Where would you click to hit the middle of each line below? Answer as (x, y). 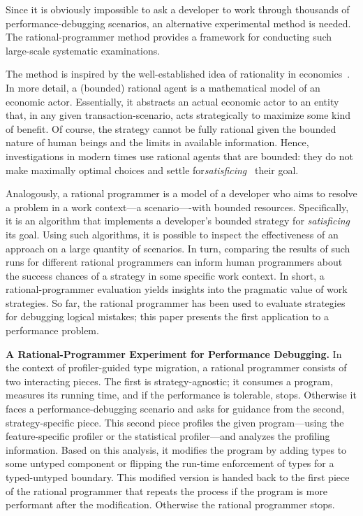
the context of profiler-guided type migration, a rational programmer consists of (176, 367)
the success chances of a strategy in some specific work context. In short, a (165, 275)
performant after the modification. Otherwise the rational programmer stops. (170, 504)
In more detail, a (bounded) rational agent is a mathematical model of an (163, 87)
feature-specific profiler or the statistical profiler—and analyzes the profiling (168, 436)
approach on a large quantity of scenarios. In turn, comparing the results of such (178, 248)
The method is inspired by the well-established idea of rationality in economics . (178, 74)
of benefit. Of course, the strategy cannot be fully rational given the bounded (171, 128)
